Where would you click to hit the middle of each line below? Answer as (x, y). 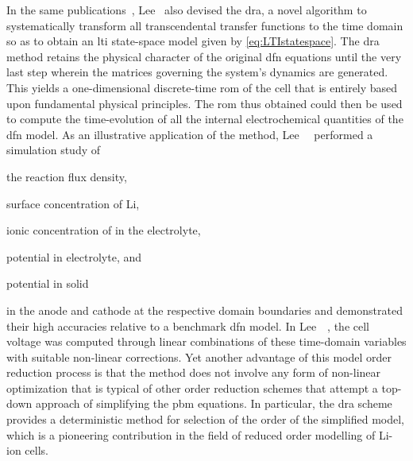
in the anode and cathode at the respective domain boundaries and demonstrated (205, 310)
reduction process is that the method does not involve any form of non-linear (194, 372)
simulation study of (54, 150)
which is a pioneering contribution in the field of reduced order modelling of (191, 434)
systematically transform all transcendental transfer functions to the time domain (205, 25)
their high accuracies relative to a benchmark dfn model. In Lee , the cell (188, 325)
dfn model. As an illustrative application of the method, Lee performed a (190, 134)
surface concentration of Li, (73, 203)
